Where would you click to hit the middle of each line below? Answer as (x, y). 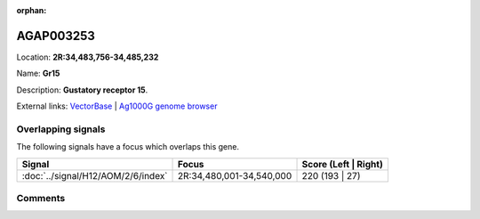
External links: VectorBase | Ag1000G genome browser (117, 106)
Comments (41, 198)
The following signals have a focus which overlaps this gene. (128, 147)
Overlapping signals (61, 129)
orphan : (32, 10)
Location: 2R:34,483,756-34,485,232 (88, 57)
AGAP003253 (56, 36)
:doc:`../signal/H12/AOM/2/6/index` (95, 175)
